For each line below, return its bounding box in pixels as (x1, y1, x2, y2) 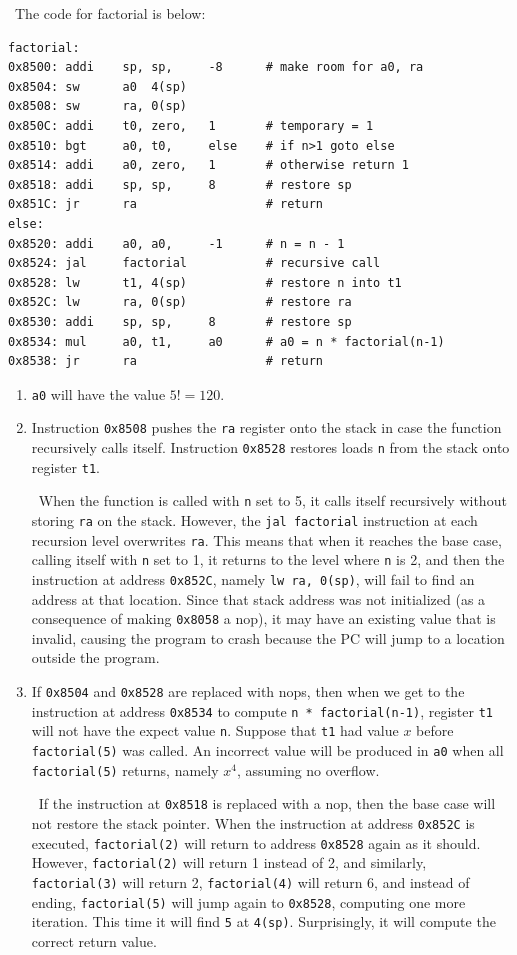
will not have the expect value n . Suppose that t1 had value (31, 720, 399, 741)
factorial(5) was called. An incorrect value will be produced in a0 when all (31, 740, 504, 760)
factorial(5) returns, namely (31, 759, 219, 780)
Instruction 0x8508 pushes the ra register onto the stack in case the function (31, 417, 502, 438)
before (416, 720, 454, 741)
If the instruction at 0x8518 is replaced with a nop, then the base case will (38, 793, 496, 814)
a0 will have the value (31, 383, 166, 404)
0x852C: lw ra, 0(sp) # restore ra (8, 295, 352, 310)
